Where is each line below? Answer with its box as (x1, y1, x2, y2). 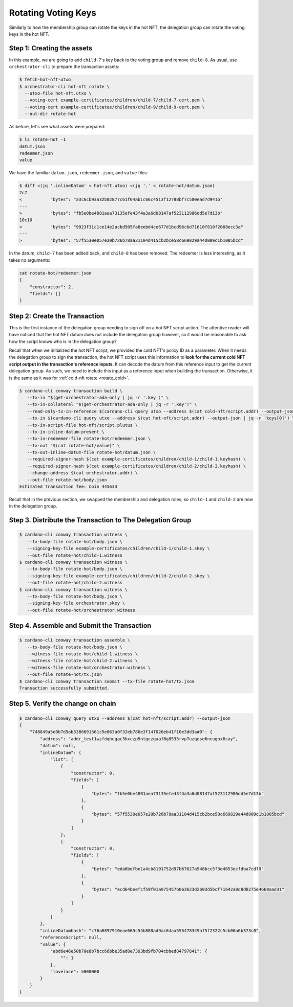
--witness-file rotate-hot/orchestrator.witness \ (27, 664, 151, 670)
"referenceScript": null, (40, 935, 102, 940)
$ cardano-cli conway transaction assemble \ (19, 638, 130, 643)
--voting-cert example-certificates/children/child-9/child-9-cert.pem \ (24, 104, 205, 110)
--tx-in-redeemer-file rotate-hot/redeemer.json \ (27, 436, 151, 441)
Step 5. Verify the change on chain (9, 700, 117, 708)
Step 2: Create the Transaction (9, 312, 105, 320)
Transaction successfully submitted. (19, 686, 110, 691)
